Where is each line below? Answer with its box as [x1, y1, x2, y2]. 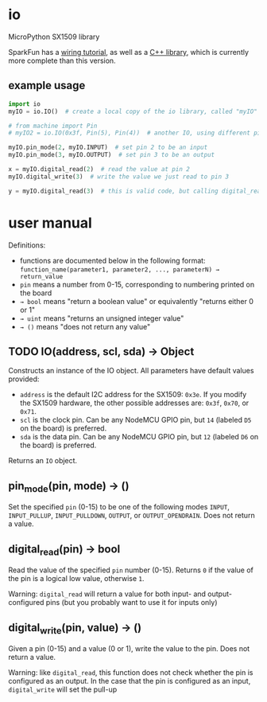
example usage [8, 79, 86, 92]
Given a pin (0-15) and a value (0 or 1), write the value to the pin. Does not [8, 644, 250, 653]
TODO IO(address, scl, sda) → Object [8, 345, 195, 358]
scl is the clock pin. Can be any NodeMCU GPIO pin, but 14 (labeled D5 [19, 415, 252, 425]
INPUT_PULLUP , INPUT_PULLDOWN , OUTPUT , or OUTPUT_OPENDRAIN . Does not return [8, 511, 256, 521]
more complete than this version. [8, 56, 117, 65]
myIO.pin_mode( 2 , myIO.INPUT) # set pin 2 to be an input [8, 143, 208, 152]
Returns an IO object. [8, 456, 78, 466]
